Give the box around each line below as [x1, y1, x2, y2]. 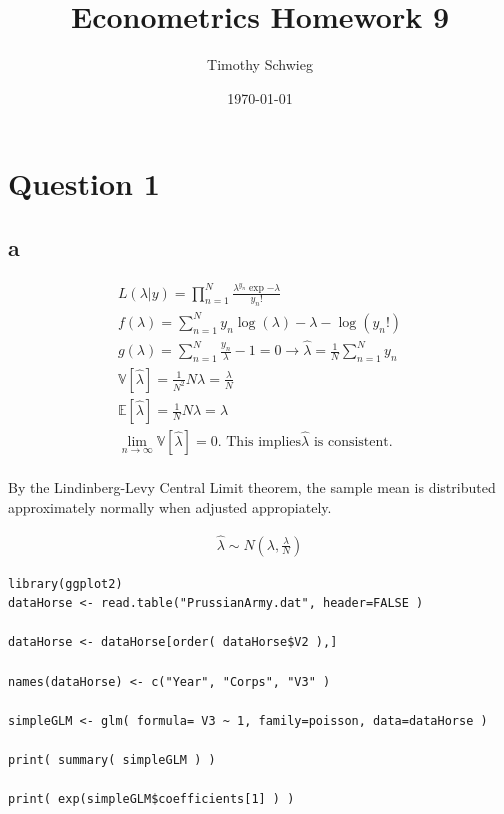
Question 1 [8, 163, 160, 204]
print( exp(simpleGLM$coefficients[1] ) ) [8, 792, 295, 807]
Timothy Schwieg [207, 54, 313, 75]
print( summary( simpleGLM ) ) [8, 752, 216, 767]
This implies [226, 435, 302, 450]
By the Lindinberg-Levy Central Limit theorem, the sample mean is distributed [8, 477, 496, 498]
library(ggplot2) [8, 576, 123, 591]
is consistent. [313, 435, 393, 450]
